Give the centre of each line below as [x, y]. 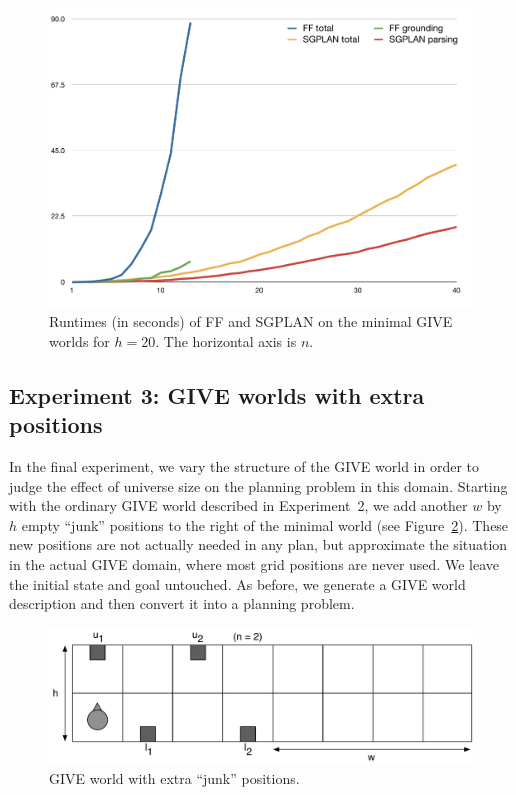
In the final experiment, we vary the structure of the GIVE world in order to [244, 466]
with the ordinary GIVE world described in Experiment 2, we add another [238, 505]
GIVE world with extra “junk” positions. [174, 778]
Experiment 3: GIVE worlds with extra [217, 394]
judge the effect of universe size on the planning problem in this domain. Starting [258, 485]
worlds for [79, 340]
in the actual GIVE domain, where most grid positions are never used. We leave [254, 564]
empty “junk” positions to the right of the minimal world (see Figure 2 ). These [265, 524]
